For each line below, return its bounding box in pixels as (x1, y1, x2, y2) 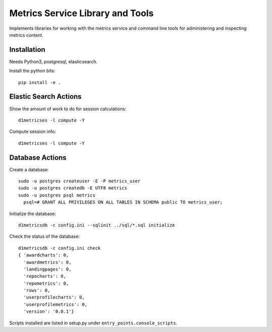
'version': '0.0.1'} (23, 309, 75, 314)
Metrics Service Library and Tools (9, 8, 154, 19)
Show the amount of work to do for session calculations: (9, 106, 126, 112)
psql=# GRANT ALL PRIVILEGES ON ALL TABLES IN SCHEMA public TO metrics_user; (23, 200, 223, 205)
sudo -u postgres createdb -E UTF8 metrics (18, 185, 127, 191)
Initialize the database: (9, 211, 56, 217)
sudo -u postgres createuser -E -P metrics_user (18, 178, 141, 184)
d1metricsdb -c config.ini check (18, 245, 101, 251)
